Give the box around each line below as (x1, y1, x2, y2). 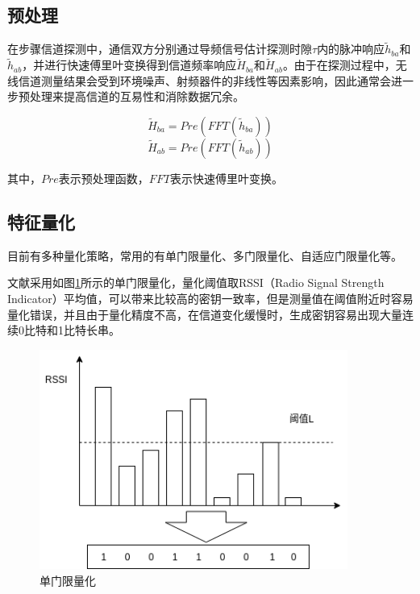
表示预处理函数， (58, 170, 149, 187)
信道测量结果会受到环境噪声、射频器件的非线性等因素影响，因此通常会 (18, 72, 391, 89)
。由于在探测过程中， (282, 56, 396, 73)
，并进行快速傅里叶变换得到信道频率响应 (22, 56, 237, 73)
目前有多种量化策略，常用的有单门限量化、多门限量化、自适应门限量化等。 (7, 247, 402, 264)
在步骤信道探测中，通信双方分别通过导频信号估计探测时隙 (7, 40, 312, 57)
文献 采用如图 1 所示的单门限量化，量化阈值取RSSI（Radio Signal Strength (7, 274, 385, 291)
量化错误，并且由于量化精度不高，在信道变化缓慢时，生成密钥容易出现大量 (7, 305, 402, 322)
